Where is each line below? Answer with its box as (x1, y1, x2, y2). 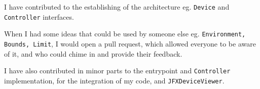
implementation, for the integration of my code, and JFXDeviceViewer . (4, 75, 225, 85)
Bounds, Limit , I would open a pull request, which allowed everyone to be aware (4, 38, 256, 49)
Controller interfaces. (4, 11, 74, 22)
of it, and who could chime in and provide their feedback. (4, 48, 182, 59)
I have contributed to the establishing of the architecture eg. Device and (4, 2, 230, 12)
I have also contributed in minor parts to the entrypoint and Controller (4, 65, 231, 76)
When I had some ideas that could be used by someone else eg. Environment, (4, 28, 246, 39)
